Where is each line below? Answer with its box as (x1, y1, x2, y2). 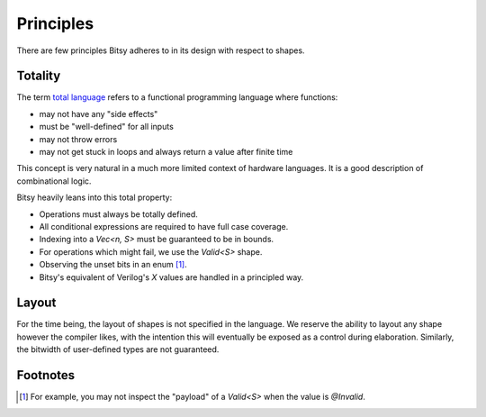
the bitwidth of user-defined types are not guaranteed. (16, 344, 220, 355)
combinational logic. (16, 176, 92, 186)
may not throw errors (39, 133, 118, 144)
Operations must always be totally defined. (39, 208, 198, 220)
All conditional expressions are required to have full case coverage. (39, 221, 289, 231)
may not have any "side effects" (39, 108, 158, 119)
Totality (16, 68, 61, 84)
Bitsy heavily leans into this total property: (16, 192, 173, 203)
